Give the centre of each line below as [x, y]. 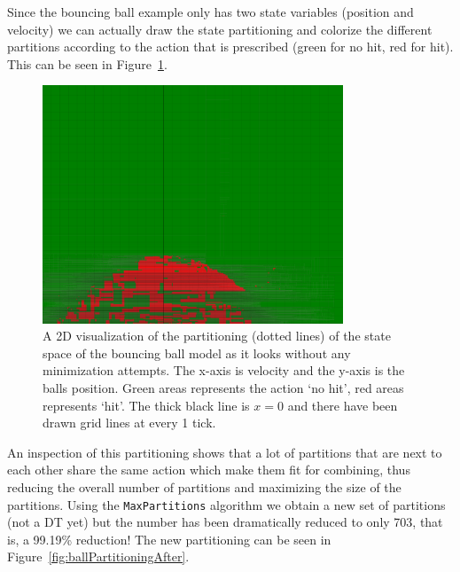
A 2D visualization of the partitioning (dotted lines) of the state [217, 336]
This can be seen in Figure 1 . [87, 63]
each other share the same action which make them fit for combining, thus [209, 470]
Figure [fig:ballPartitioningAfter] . [98, 556]
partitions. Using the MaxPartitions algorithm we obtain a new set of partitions [226, 504]
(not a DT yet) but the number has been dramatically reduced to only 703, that [225, 522]
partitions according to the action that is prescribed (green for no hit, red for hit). [230, 47]
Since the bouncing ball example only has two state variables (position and [211, 12]
